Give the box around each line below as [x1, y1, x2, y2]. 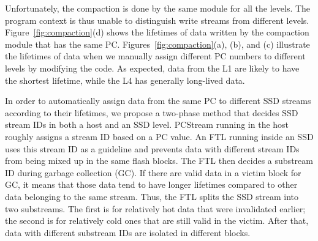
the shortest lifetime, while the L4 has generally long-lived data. [5, 73, 245, 86]
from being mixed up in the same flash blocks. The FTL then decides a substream [5, 154, 313, 167]
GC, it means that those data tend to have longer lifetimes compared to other [5, 178, 298, 191]
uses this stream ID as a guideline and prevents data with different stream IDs [5, 142, 300, 155]
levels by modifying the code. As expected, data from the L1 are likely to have [5, 61, 300, 74]
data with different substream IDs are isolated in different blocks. [5, 226, 251, 239]
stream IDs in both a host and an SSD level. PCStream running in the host [5, 118, 289, 131]
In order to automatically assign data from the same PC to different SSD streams [5, 94, 311, 107]
